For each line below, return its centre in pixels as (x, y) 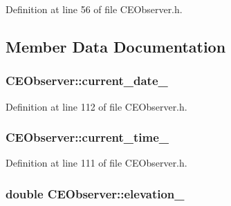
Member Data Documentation (116, 46)
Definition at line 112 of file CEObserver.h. (96, 106)
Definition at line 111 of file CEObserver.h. (96, 163)
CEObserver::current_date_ (87, 81)
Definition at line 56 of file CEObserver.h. (94, 9)
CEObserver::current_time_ (87, 137)
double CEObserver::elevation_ (95, 193)
